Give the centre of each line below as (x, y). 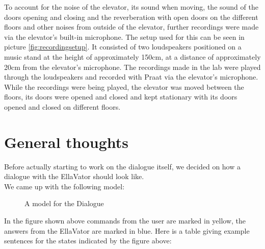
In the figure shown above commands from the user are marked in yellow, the (125, 221)
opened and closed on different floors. (62, 106)
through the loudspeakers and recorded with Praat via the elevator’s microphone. (131, 77)
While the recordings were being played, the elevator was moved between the (124, 86)
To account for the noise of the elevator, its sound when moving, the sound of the (131, 7)
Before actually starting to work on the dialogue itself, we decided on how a (123, 166)
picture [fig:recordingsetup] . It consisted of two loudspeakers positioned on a (123, 47)
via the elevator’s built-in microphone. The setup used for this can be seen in (124, 36)
